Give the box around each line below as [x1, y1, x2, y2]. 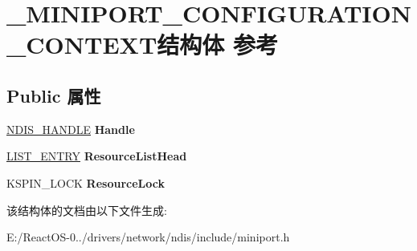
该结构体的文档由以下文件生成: [6, 201, 167, 218]
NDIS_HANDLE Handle [6, 120, 135, 137]
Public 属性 [6, 83, 101, 107]
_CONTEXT [6, 28, 157, 61]
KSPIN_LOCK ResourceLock [6, 174, 165, 191]
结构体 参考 [157, 28, 279, 61]
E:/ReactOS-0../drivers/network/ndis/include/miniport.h [6, 229, 290, 245]
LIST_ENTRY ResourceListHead [6, 148, 187, 164]
